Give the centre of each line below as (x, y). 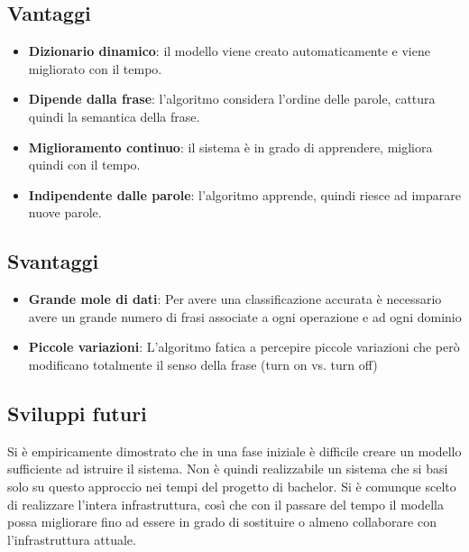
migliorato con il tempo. (95, 68)
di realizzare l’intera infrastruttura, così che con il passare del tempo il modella (225, 504)
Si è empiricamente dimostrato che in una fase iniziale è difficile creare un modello (234, 451)
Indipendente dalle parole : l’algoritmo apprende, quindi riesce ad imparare (244, 194)
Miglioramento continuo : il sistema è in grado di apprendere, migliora (230, 147)
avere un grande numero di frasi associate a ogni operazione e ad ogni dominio (245, 316)
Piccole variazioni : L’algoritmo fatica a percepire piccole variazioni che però (244, 347)
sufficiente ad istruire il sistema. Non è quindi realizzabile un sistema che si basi (228, 469)
